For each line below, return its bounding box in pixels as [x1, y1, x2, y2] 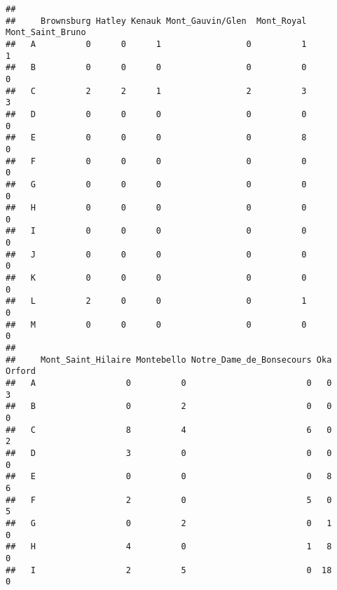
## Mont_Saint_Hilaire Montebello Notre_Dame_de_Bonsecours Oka [6, 354, 332, 365]
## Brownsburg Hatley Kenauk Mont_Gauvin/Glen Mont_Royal [6, 15, 307, 26]
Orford [6, 366, 36, 377]
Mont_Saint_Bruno [6, 27, 86, 38]
